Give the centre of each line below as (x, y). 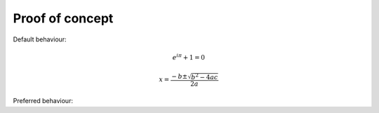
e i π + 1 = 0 (188, 57)
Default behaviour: (40, 39)
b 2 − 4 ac (204, 76)
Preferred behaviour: (43, 101)
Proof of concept (63, 18)
